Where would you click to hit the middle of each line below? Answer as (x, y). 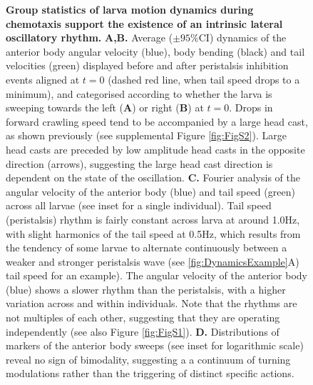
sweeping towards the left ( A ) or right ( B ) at (105, 107)
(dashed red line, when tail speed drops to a (204, 79)
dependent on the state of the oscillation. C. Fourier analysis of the (153, 177)
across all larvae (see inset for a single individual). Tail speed (139, 205)
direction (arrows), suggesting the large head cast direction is (139, 163)
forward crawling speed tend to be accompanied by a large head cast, (157, 121)
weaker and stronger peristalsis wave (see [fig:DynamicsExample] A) (153, 261)
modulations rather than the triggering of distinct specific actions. (150, 373)
